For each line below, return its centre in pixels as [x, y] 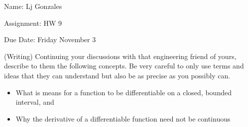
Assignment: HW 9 [33, 23]
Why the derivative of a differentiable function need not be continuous [123, 118]
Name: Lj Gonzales [33, 6]
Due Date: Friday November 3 [50, 39]
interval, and [35, 102]
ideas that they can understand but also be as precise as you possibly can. [117, 75]
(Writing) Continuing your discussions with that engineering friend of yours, [120, 56]
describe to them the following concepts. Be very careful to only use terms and [124, 66]
